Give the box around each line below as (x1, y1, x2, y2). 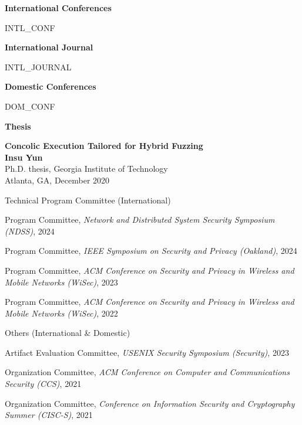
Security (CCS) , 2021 (5, 378, 82, 390)
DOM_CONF (5, 100, 55, 112)
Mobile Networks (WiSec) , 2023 (5, 276, 118, 288)
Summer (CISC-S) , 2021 (5, 409, 93, 421)
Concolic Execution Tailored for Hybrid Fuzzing (5, 140, 203, 152)
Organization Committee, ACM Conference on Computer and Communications (5, 366, 290, 378)
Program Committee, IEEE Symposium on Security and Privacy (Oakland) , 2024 (5, 244, 297, 257)
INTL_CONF (5, 21, 55, 33)
